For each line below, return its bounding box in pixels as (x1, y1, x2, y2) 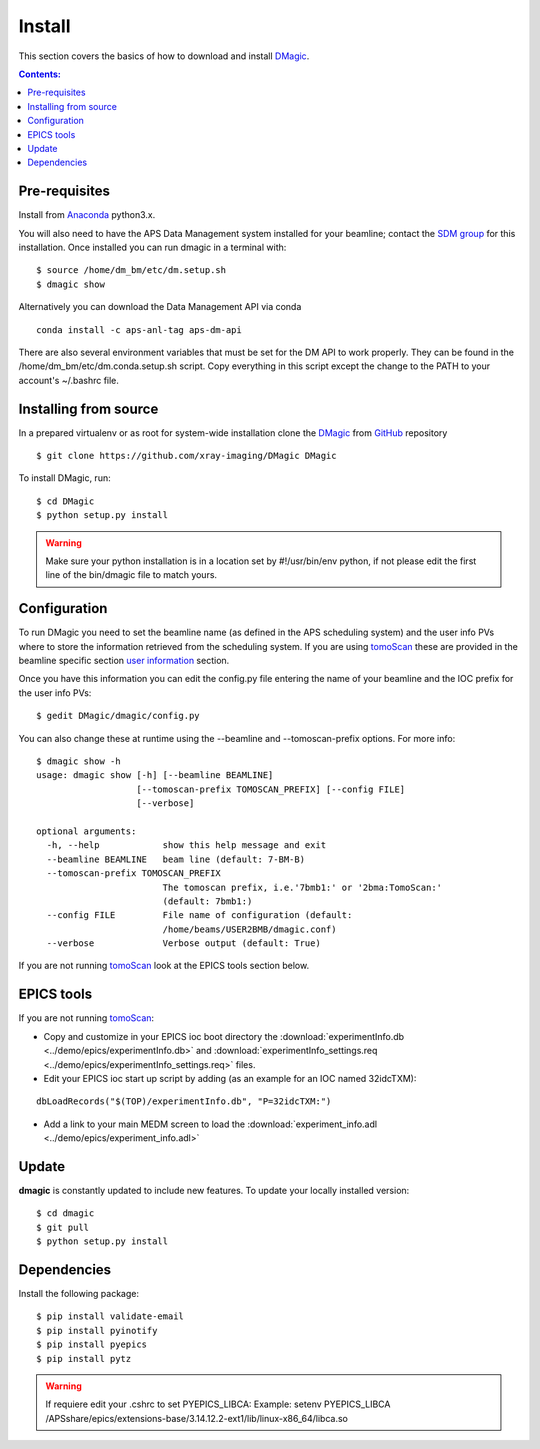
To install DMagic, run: (18, 472, 111, 484)
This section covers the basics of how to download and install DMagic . (18, 50, 310, 62)
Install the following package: (18, 1288, 140, 1300)
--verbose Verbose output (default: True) (46, 938, 322, 949)
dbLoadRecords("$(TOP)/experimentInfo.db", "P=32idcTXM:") (36, 1096, 332, 1107)
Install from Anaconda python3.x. (18, 209, 156, 221)
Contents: (18, 68, 62, 80)
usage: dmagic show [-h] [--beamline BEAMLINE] (36, 770, 274, 781)
